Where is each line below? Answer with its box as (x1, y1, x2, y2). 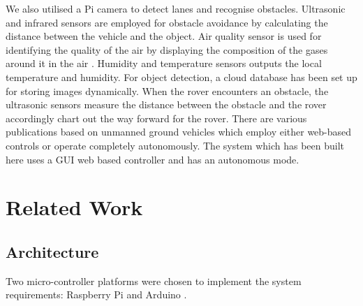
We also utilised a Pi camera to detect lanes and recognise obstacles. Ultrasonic (6, 1, 346, 15)
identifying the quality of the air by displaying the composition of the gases (6, 42, 328, 57)
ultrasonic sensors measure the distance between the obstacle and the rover (6, 97, 327, 112)
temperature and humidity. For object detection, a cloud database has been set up (6, 69, 357, 84)
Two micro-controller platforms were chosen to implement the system (6, 273, 302, 288)
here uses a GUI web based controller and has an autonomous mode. (6, 152, 299, 166)
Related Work (6, 193, 143, 221)
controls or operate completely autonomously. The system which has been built (6, 138, 345, 152)
